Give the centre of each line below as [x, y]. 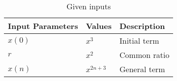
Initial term [139, 40]
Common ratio [145, 55]
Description [142, 26]
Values [99, 26]
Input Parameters [43, 26]
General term [142, 69]
